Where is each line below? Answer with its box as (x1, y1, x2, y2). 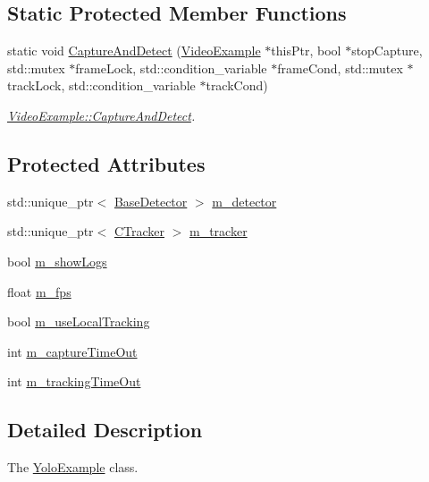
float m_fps (7, 282, 71, 300)
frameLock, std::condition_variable (75, 58, 267, 77)
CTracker (114, 222, 165, 241)
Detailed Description (7, 416, 203, 444)
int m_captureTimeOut (7, 342, 138, 360)
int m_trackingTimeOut (7, 372, 141, 391)
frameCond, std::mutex (277, 58, 403, 77)
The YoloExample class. (7, 458, 139, 477)
